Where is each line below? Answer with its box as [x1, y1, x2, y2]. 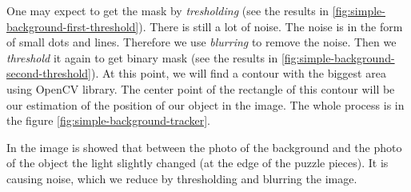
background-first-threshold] [6, 18, 139, 34]
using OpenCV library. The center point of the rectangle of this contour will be [6, 80, 395, 97]
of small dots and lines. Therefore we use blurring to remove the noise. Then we [6, 34, 397, 50]
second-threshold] [6, 65, 91, 82]
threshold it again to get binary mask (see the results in [6, 49, 278, 66]
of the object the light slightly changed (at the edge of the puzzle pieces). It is [6, 154, 389, 171]
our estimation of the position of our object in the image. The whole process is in [6, 96, 405, 113]
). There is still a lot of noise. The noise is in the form [138, 18, 403, 34]
